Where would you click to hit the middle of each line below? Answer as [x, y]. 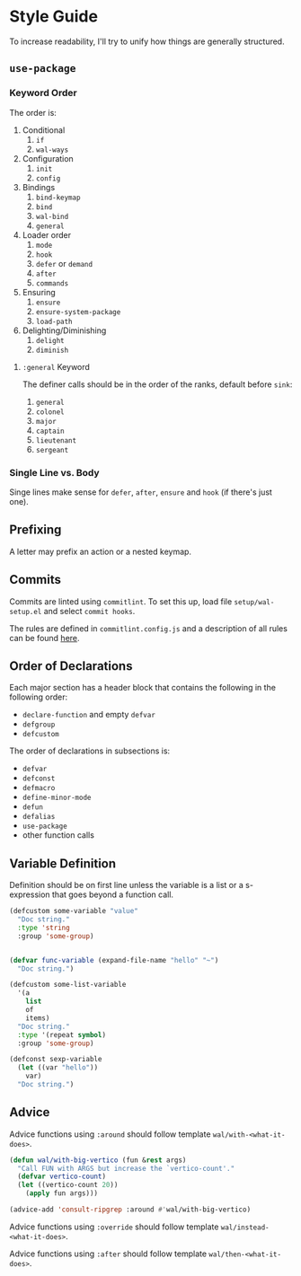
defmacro [39, 788]
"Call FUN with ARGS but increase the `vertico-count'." [126, 1168]
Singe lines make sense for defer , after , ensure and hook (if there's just [141, 492]
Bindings [39, 187]
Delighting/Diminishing [64, 330]
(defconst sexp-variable [56, 1060]
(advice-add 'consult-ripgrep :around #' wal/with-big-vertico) [130, 1210]
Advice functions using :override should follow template [114, 1227]
